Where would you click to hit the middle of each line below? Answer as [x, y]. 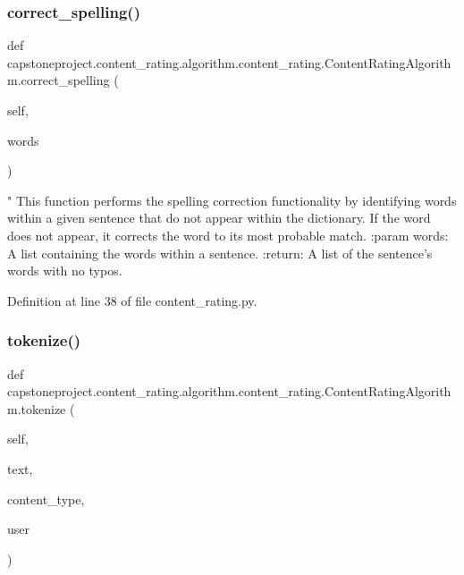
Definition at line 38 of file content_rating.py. [132, 300]
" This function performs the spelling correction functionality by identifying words [232, 200]
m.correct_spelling [59, 80]
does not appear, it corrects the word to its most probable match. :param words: [228, 235]
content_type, [46, 499]
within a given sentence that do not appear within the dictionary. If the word [219, 218]
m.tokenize [37, 408]
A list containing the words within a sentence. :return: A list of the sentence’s [220, 253]
